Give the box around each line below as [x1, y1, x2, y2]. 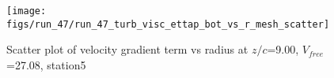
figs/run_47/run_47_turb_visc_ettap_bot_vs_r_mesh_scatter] [6, 18, 330, 30]
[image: [6, 6, 47, 17]
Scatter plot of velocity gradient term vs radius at [6, 41, 249, 58]
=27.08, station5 [6, 56, 86, 72]
